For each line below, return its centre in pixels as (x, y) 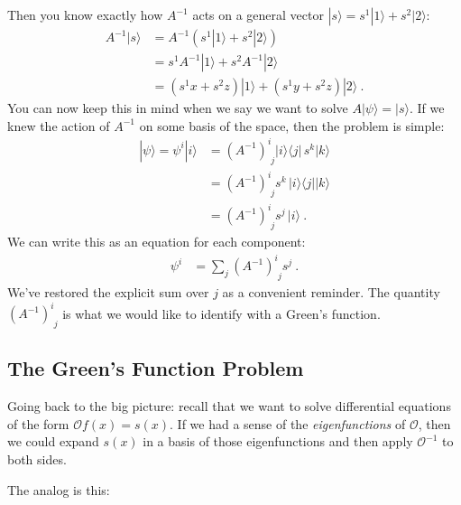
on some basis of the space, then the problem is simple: (292, 125)
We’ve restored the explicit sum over (108, 292)
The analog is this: (59, 489)
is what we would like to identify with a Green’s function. (221, 313)
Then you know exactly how (85, 14)
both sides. (37, 459)
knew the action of (59, 125)
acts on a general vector (258, 14)
